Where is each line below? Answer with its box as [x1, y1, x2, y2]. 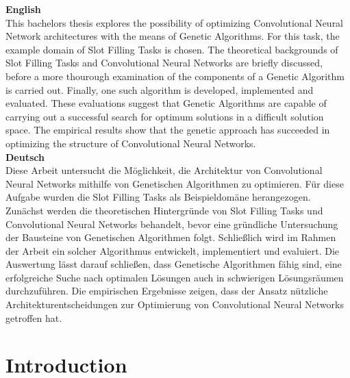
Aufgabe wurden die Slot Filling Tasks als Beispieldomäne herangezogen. [5, 190, 311, 204]
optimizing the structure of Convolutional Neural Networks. [5, 136, 256, 150]
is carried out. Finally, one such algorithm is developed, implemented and [5, 82, 314, 97]
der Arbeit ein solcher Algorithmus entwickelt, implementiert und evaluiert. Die [5, 243, 340, 257]
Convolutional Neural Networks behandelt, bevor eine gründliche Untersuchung [5, 216, 338, 231]
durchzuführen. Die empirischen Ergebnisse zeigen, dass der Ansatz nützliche [5, 283, 328, 298]
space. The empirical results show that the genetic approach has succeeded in [5, 123, 330, 137]
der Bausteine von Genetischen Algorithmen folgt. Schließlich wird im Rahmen [5, 230, 336, 244]
